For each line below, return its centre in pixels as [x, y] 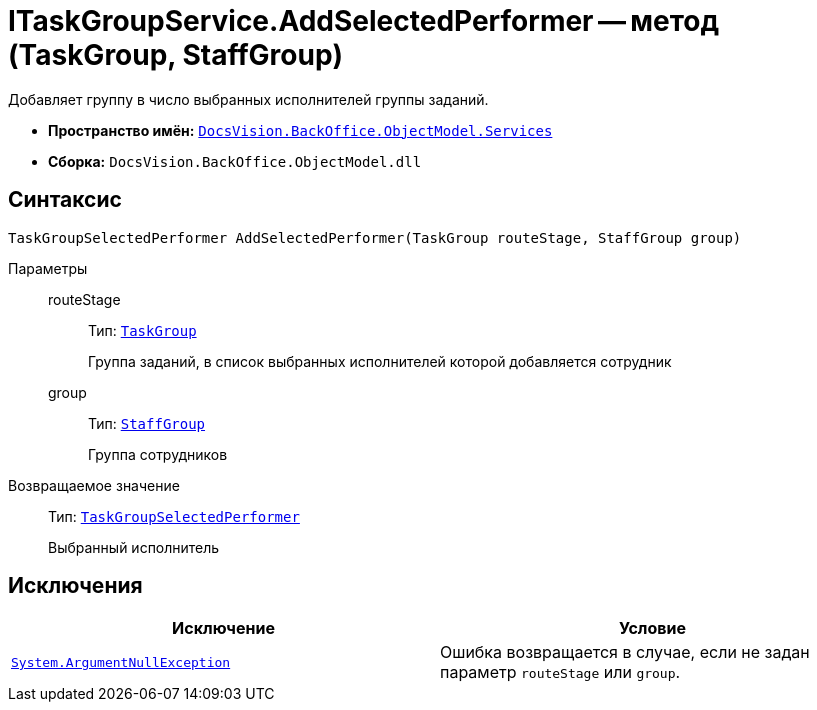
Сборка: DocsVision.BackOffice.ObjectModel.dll [235, 161]
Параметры [48, 268]
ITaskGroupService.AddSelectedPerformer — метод [364, 21]
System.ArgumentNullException [121, 662]
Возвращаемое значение [94, 485]
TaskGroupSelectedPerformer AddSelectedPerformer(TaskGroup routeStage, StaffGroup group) [375, 237]
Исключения [75, 586]
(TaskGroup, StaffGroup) [176, 55]
